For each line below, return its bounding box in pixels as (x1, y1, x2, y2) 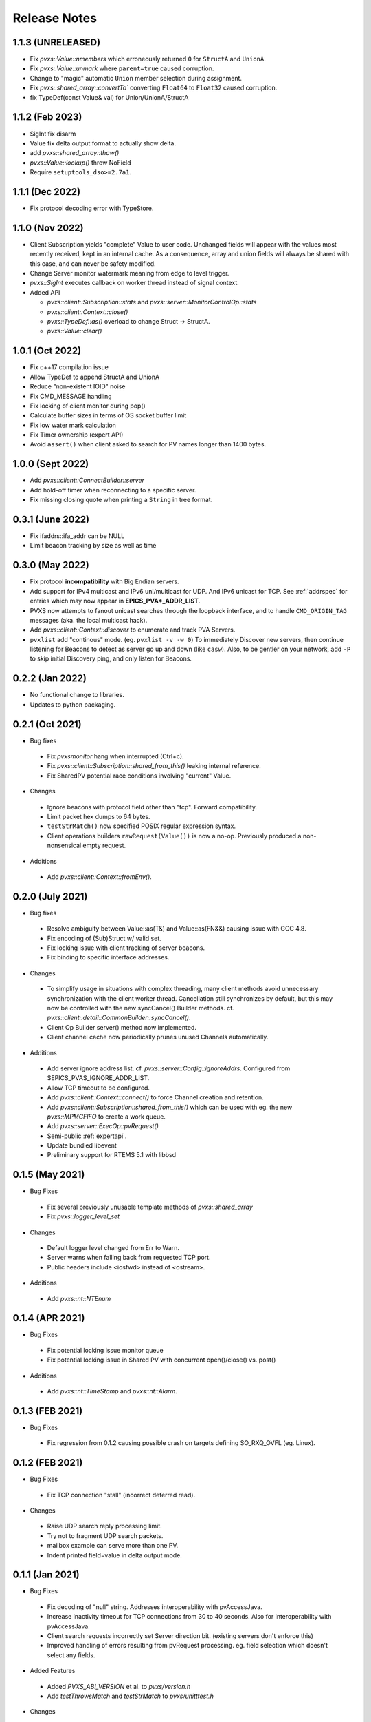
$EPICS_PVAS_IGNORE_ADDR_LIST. (47, 1074, 150, 1082)
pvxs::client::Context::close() (47, 307, 128, 316)
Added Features (30, 1667, 76, 1675)
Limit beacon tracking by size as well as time (30, 541, 157, 550)
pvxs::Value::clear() (47, 327, 102, 335)
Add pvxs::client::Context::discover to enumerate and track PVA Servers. (30, 625, 236, 634)
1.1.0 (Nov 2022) (12, 222, 84, 234)
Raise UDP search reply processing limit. (47, 1522, 163, 1531)
